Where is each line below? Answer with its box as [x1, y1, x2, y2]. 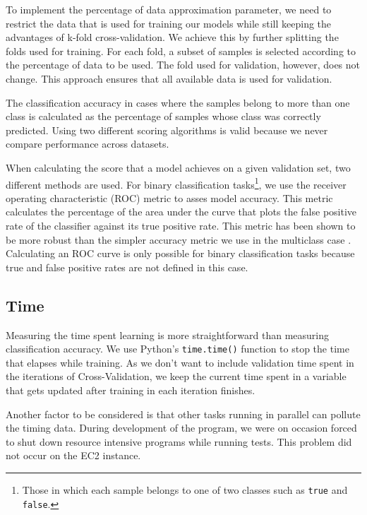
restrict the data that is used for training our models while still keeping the [6, 16, 332, 30]
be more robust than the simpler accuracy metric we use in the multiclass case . [6, 232, 351, 247]
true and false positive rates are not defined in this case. [6, 259, 248, 274]
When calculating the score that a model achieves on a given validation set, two [6, 160, 351, 174]
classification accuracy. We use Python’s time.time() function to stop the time [6, 341, 349, 356]
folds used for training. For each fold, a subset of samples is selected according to [6, 43, 356, 58]
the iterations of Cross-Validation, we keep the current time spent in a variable [6, 369, 347, 384]
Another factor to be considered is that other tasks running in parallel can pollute [6, 406, 361, 421]
